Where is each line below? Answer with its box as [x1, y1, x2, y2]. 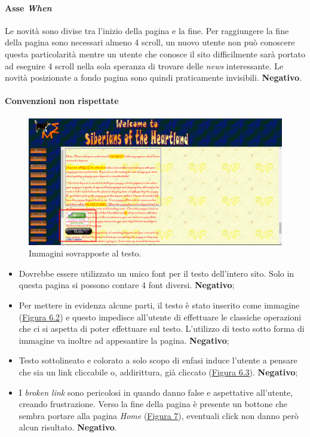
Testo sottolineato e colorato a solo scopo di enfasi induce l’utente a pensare [19, 354, 297, 366]
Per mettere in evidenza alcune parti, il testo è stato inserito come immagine [19, 298, 300, 311]
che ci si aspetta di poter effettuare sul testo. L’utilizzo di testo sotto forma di [19, 322, 305, 335]
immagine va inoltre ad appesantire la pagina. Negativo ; [19, 334, 229, 346]
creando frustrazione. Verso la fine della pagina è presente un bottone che [19, 398, 287, 410]
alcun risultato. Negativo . [19, 421, 117, 433]
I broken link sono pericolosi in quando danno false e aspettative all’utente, [19, 386, 293, 398]
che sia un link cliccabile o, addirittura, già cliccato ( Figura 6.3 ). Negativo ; [19, 365, 298, 378]
